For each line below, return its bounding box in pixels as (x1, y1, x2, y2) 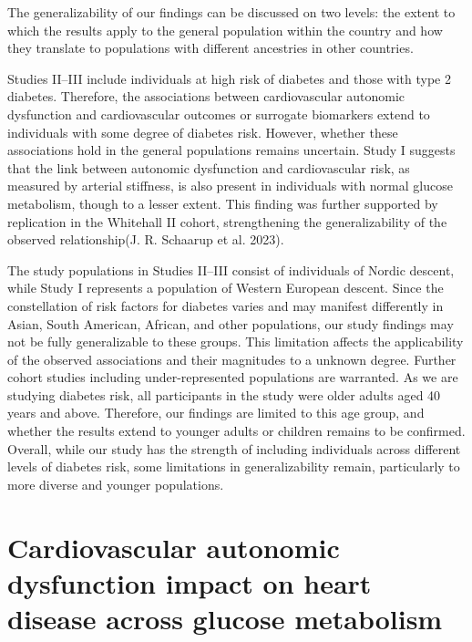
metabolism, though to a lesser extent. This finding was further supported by (7, 193, 438, 212)
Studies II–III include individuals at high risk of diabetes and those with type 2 (7, 68, 451, 88)
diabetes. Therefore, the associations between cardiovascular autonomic (7, 87, 405, 106)
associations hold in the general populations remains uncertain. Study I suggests (7, 140, 456, 160)
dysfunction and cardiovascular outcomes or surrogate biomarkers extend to (7, 104, 430, 123)
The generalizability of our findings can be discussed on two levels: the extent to (7, 3, 456, 21)
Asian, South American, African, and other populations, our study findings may (7, 314, 454, 333)
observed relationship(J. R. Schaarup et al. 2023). (7, 230, 284, 249)
